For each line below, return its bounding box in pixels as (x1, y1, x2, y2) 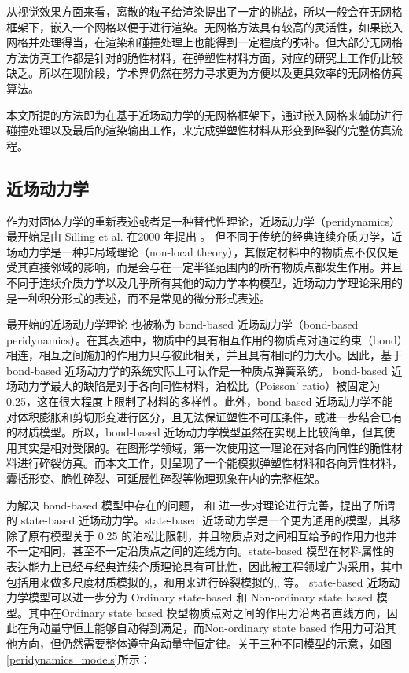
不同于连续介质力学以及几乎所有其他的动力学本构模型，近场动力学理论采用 (6, 274, 392, 290)
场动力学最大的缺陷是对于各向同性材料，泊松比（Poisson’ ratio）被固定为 (6, 377, 381, 394)
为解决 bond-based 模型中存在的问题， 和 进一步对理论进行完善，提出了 (6, 496, 374, 513)
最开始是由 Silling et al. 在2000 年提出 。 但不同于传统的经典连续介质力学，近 (6, 228, 403, 245)
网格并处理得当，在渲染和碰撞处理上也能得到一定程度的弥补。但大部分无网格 (6, 34, 403, 50)
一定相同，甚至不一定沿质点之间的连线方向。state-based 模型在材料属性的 (17, 542, 395, 559)
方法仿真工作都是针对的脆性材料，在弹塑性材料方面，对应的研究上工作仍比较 (6, 49, 403, 65)
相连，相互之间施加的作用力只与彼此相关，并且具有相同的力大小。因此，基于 (6, 347, 403, 363)
